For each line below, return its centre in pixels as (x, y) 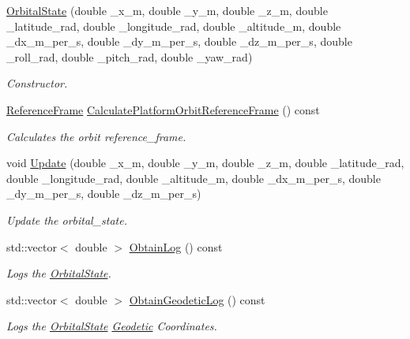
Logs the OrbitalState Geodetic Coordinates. (112, 326)
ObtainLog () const (176, 246)
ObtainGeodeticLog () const (197, 299)
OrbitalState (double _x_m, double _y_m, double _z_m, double (167, 10)
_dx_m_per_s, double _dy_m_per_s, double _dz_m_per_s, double (179, 41)
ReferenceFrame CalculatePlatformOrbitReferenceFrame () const (163, 109)
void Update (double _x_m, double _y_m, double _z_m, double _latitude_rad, (205, 163)
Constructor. (37, 83)
